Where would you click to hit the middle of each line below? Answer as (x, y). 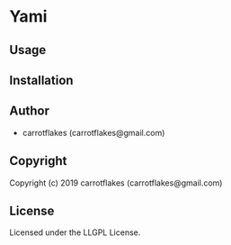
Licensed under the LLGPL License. (75, 232)
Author (29, 111)
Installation (41, 80)
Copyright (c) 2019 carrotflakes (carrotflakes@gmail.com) (116, 183)
